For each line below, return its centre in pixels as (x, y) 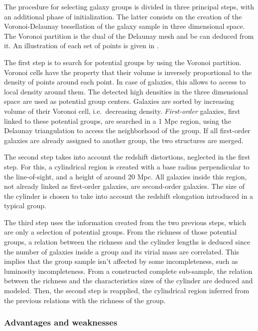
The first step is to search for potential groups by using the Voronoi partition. (123, 62)
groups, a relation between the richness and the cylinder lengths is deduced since (127, 242)
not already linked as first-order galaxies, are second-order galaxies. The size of (124, 186)
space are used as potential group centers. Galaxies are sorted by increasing (119, 101)
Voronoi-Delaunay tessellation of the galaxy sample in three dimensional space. (125, 26)
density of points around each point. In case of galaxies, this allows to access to (125, 82)
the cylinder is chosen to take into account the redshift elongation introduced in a (129, 196)
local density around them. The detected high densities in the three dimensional (126, 91)
